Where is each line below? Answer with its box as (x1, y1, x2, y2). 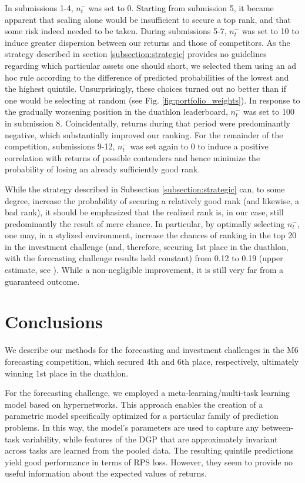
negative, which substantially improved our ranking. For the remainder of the (5, 128, 283, 141)
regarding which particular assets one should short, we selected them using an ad (5, 59, 297, 71)
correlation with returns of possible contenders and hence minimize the (5, 151, 260, 164)
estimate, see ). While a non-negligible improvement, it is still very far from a (5, 264, 284, 276)
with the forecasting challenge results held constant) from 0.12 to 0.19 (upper (5, 252, 283, 264)
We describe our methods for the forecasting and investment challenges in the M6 (5, 344, 299, 356)
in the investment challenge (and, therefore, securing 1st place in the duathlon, (5, 240, 289, 252)
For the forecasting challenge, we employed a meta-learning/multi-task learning (5, 387, 290, 399)
